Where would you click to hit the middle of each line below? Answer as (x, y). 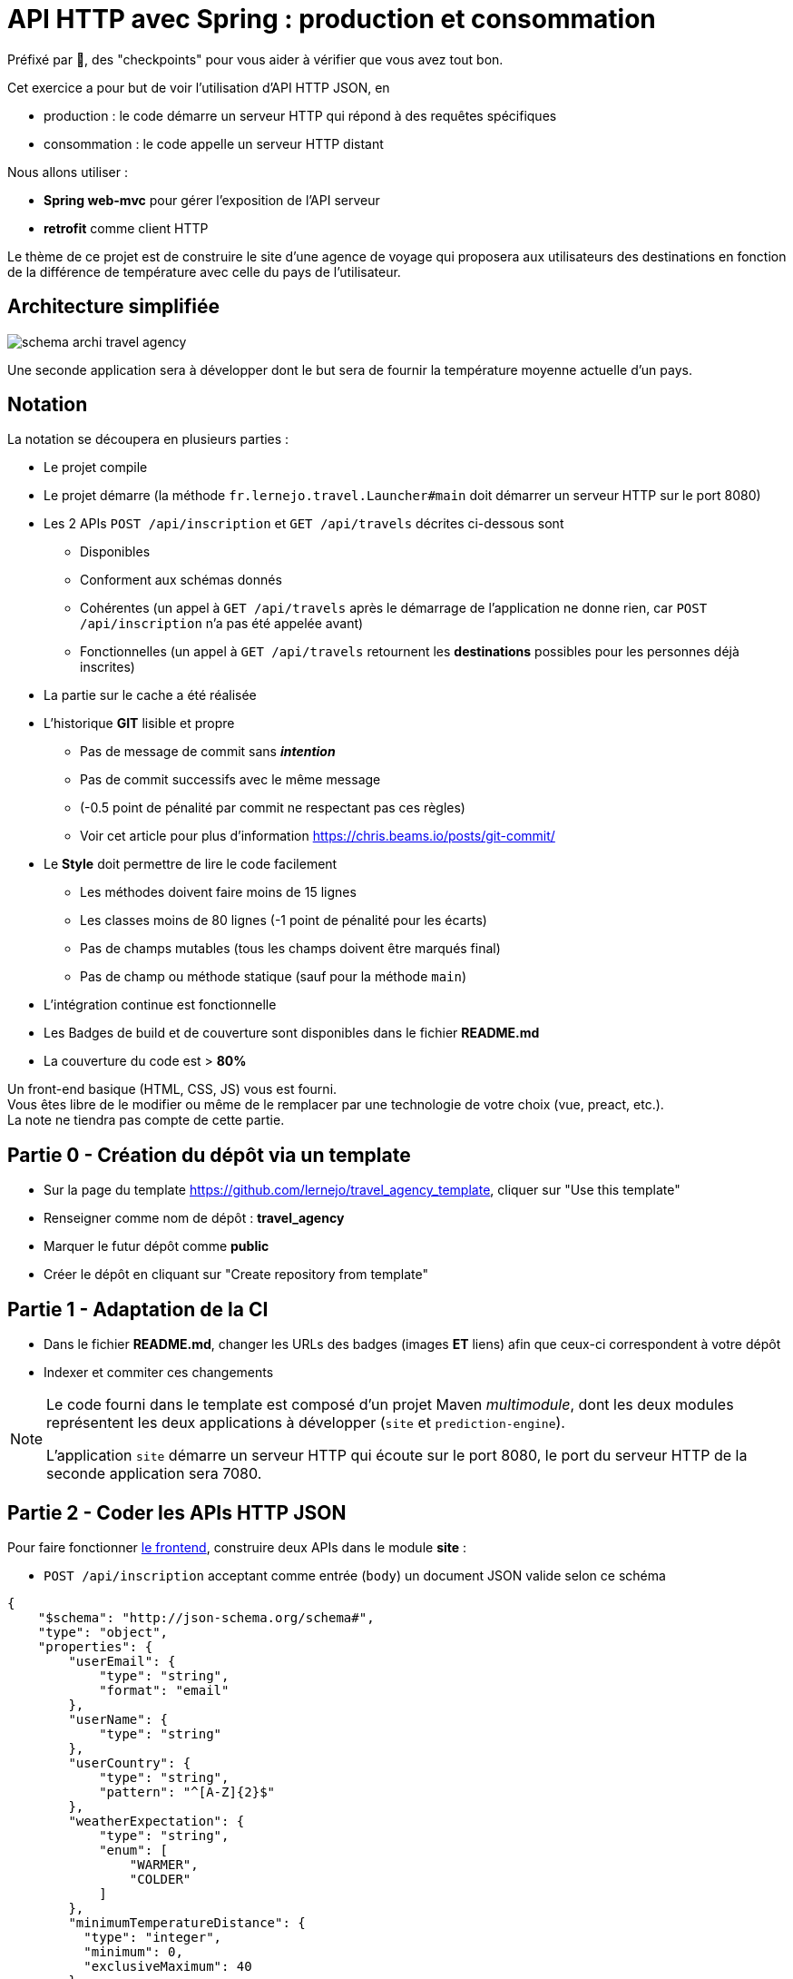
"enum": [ (134, 1850)
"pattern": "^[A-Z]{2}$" (187, 1792)
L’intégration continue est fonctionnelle (160, 1005)
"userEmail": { (122, 1661)
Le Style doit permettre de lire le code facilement (191, 864)
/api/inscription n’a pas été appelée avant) (222, 624)
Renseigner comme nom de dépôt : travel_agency (194, 1218)
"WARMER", (164, 1864)
